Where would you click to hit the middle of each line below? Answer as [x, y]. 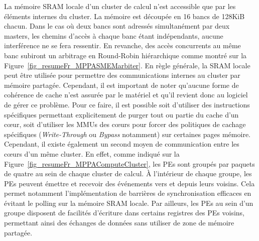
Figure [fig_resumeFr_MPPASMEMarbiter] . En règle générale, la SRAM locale [127, 65]
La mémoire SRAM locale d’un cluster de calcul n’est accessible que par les [120, 6]
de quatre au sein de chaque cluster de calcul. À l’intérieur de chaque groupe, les [128, 173]
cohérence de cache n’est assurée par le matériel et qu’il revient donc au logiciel [126, 95]
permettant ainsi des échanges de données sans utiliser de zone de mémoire [119, 223]
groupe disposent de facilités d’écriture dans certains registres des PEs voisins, [124, 213]
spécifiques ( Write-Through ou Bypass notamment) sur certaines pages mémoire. [127, 134]
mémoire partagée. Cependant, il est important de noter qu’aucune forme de [121, 85]
